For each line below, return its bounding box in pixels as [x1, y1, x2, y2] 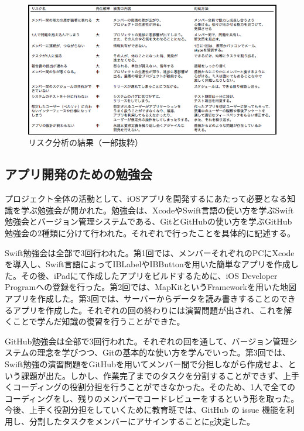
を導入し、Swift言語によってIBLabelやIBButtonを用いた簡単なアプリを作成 [5, 258, 291, 270]
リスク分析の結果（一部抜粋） [28, 136, 143, 149]
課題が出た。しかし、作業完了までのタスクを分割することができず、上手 [21, 369, 300, 381]
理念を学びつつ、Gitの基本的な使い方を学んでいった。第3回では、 [37, 346, 291, 358]
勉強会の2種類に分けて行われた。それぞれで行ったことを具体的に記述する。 [5, 227, 295, 239]
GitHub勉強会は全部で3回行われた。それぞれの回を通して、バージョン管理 [5, 335, 289, 347]
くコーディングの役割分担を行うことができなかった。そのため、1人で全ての [5, 381, 296, 393]
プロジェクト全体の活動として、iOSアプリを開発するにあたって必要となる [5, 192, 288, 205]
